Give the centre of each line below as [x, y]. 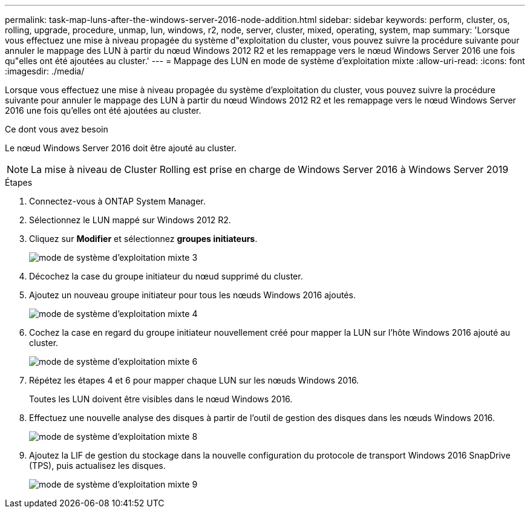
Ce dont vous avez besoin [57, 129]
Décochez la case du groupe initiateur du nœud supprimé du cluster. [166, 276]
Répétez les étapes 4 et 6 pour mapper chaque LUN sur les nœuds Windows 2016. [194, 380]
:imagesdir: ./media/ [45, 71]
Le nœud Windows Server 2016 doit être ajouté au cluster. [121, 148]
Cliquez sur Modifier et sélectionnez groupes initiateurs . [143, 239]
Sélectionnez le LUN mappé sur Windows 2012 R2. [130, 220]
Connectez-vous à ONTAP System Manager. [117, 201]
